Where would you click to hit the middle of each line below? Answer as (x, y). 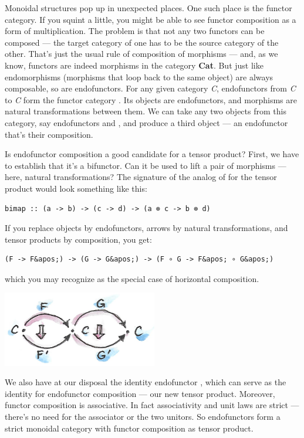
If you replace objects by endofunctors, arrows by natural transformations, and (146, 228)
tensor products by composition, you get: (78, 239)
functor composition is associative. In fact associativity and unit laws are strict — (152, 405)
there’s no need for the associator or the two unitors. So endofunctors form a (143, 416)
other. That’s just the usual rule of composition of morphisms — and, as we (141, 54)
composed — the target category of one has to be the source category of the (142, 42)
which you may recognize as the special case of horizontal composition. (132, 278)
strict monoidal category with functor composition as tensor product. (129, 428)
